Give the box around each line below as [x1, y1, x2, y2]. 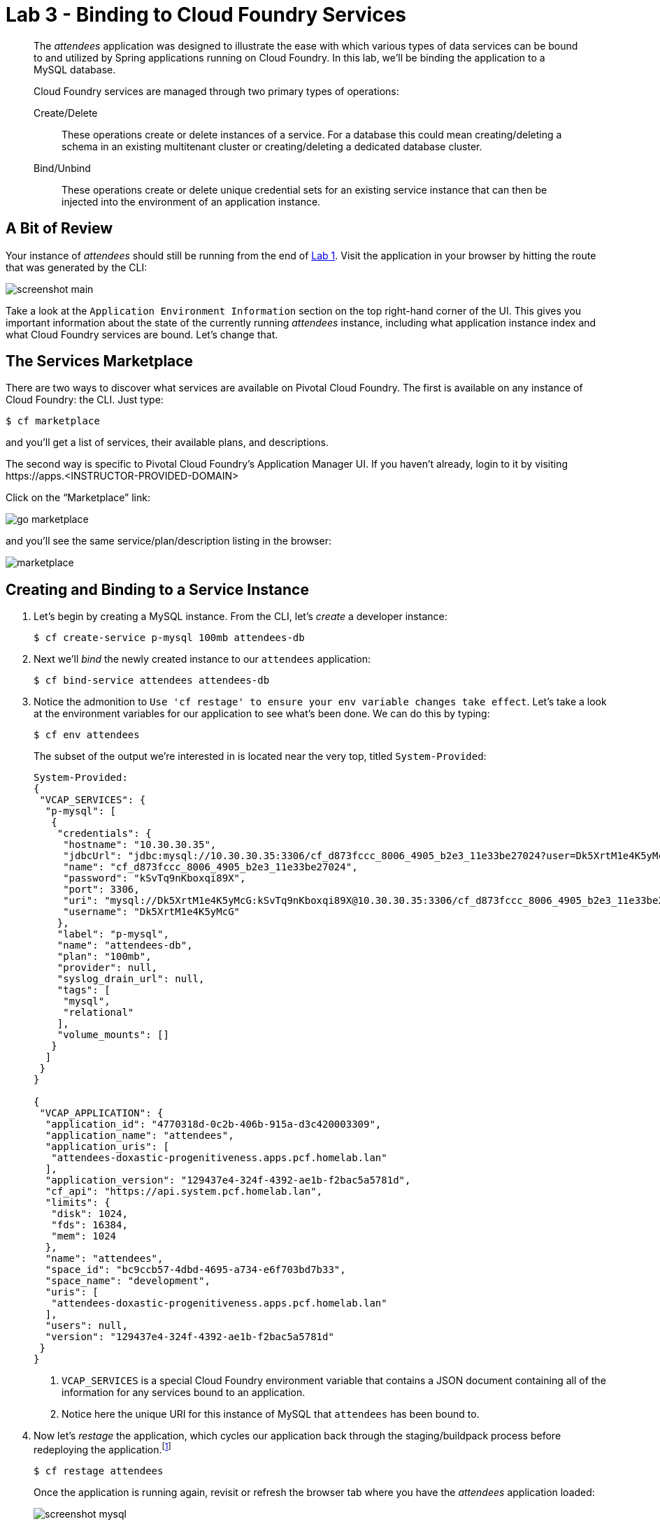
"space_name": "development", [45, 1275, 210, 1287]
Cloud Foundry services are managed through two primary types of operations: [34, 85, 399, 97]
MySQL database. [34, 63, 116, 76]
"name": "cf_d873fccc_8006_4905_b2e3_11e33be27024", [63, 861, 358, 873]
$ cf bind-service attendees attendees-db [34, 675, 270, 686]
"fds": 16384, [51, 1219, 128, 1231]
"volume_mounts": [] [57, 1029, 169, 1041]
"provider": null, [57, 962, 158, 974]
